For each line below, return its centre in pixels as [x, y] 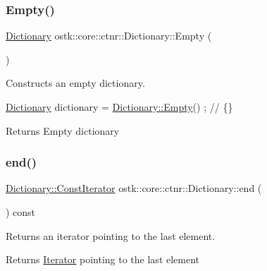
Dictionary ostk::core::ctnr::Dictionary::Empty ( [109, 36]
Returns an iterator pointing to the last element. [111, 235]
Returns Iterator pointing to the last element [103, 259]
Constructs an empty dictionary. [75, 83]
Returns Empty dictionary [63, 130]
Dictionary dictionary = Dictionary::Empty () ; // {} [119, 107]
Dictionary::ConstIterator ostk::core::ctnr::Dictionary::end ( [134, 188]
